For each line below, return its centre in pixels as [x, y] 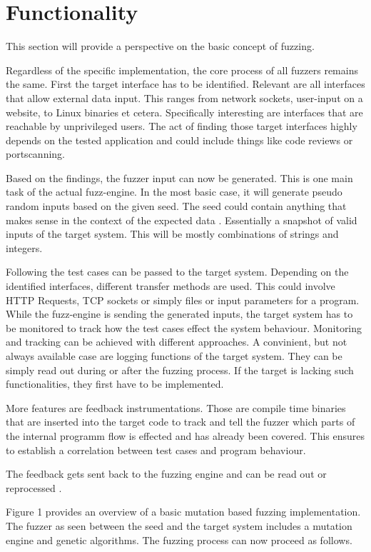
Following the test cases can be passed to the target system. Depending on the [177, 272]
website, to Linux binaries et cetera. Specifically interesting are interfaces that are [184, 112]
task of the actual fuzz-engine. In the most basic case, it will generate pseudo [174, 192]
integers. [24, 247]
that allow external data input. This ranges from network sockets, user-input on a [184, 97]
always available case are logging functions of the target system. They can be [174, 356]
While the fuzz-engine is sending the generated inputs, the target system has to [179, 314]
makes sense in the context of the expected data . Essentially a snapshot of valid [182, 220]
